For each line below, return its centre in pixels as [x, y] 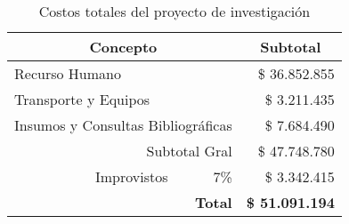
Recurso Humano [68, 73]
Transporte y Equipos [82, 99]
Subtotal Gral [189, 151]
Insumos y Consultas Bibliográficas [123, 125]
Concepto [123, 47]
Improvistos [131, 176]
